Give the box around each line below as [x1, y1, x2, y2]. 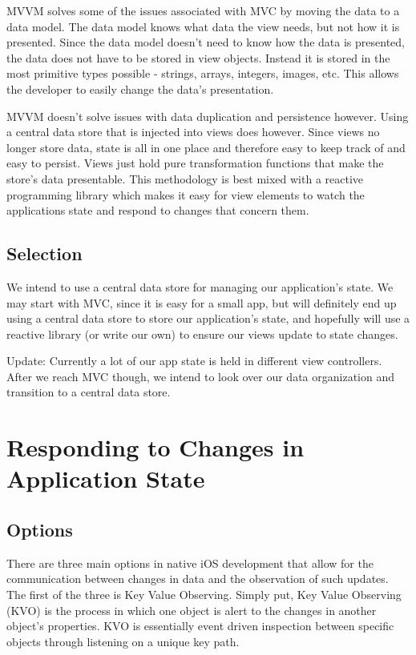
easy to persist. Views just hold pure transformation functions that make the [6, 155, 384, 171]
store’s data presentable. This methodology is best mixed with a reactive [6, 170, 364, 187]
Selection [6, 241, 83, 266]
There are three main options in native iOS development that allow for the [6, 554, 374, 571]
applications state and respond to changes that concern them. [6, 202, 309, 219]
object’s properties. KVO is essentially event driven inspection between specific [6, 617, 394, 634]
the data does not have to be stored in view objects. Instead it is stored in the [6, 49, 390, 66]
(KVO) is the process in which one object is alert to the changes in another [6, 601, 377, 618]
